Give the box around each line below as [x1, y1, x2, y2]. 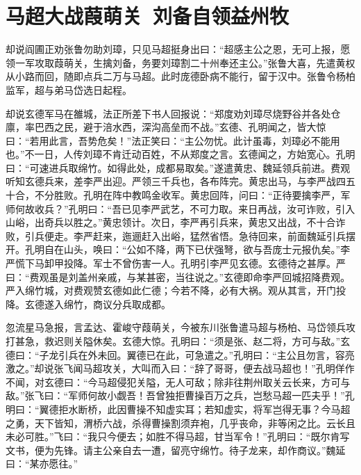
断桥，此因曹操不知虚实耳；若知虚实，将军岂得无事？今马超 [78, 401, 351, 416]
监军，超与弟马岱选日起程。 [6, 82, 132, 97]
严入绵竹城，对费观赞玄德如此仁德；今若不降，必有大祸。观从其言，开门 [6, 283, 336, 298]
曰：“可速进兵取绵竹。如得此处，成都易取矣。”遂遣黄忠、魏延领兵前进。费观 [6, 160, 351, 175]
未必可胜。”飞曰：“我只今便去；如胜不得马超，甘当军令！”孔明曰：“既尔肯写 [6, 429, 350, 444]
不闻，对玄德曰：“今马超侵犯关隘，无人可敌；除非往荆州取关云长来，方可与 [6, 374, 351, 389]
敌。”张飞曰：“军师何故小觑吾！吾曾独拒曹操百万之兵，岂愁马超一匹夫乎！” [6, 388, 345, 403]
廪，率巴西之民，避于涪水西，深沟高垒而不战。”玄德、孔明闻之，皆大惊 [6, 120, 326, 134]
